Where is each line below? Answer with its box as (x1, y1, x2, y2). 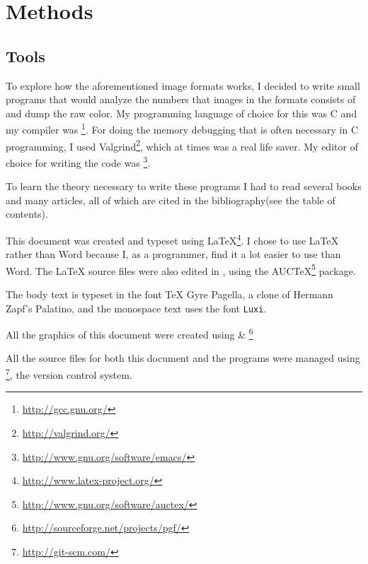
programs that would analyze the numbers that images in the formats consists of (6, 92, 356, 107)
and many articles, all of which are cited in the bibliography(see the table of (6, 192, 335, 207)
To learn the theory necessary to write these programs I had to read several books (6, 179, 362, 194)
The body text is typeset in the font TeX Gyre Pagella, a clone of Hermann (6, 286, 333, 301)
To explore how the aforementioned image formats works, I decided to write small (6, 78, 360, 93)
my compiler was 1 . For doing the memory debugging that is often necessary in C (6, 120, 359, 137)
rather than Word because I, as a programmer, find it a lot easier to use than (6, 247, 341, 262)
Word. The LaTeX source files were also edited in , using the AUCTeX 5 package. (6, 261, 356, 278)
